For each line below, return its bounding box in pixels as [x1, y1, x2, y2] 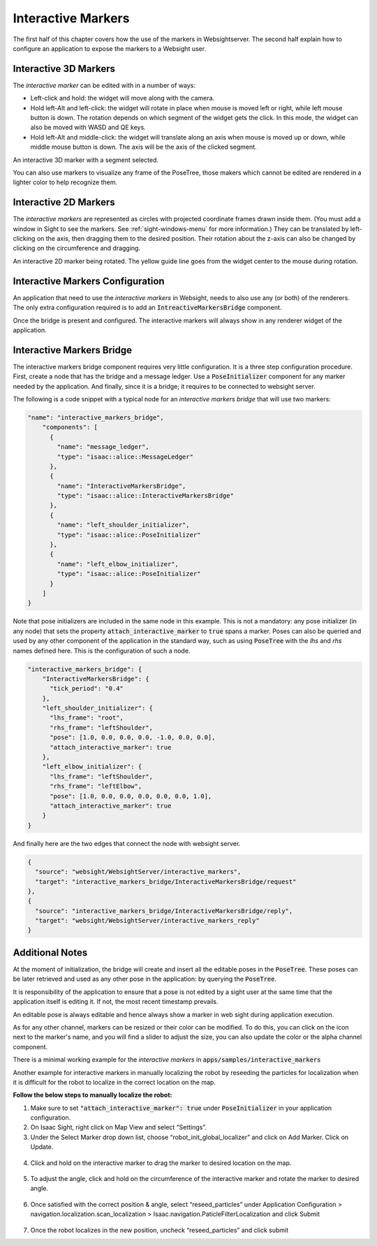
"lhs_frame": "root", [50, 714, 124, 722]
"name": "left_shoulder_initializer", [57, 521, 190, 529]
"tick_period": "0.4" [50, 685, 124, 692]
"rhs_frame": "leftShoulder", [50, 723, 154, 732]
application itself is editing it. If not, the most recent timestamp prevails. [13, 997, 219, 1006]
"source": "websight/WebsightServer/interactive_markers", [35, 868, 242, 876]
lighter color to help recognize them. [13, 178, 118, 186]
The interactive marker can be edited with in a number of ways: [13, 81, 195, 89]
